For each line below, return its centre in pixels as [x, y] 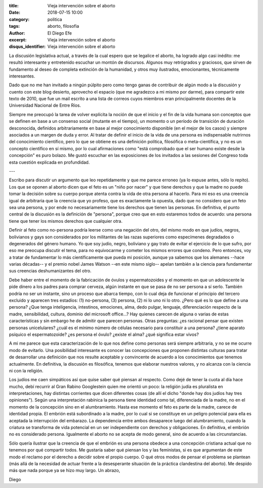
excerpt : [18, 39]
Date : [15, 13]
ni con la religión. [26, 371]
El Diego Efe [60, 33]
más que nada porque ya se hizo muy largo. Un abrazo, [65, 470]
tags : [14, 26]
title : [14, 6]
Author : [17, 33]
